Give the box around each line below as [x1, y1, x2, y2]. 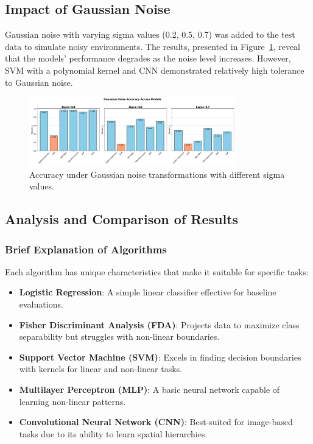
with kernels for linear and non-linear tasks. [19, 362, 182, 375]
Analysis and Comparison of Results [5, 210, 239, 228]
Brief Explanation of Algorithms [5, 241, 167, 256]
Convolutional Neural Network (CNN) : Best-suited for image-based [19, 415, 293, 428]
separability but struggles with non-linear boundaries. [19, 330, 220, 343]
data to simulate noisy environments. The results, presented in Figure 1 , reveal [5, 40, 301, 52]
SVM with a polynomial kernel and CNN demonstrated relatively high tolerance [5, 63, 304, 76]
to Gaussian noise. [5, 76, 73, 88]
